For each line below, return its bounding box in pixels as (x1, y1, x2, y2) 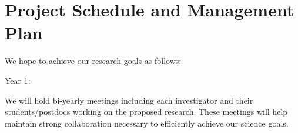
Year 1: (5, 74, 31, 86)
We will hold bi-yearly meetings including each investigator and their (5, 94, 253, 106)
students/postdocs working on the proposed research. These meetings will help (5, 105, 288, 118)
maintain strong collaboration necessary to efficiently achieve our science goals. (5, 117, 289, 129)
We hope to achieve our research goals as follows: (5, 54, 182, 67)
